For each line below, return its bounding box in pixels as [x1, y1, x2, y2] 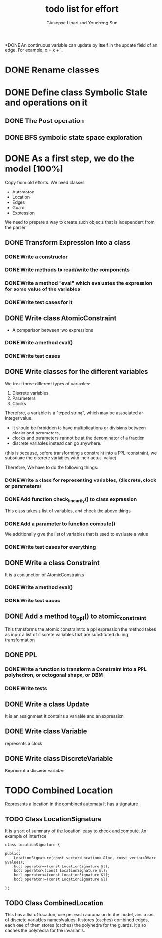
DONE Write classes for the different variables [5, 367, 148, 376]
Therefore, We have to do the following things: [5, 464, 99, 470]
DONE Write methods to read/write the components [5, 266, 130, 273]
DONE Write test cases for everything [5, 544, 96, 551]
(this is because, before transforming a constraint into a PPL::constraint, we [5, 450, 157, 456]
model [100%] [5, 163, 63, 174]
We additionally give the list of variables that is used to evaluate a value [5, 531, 149, 537]
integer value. [5, 415, 33, 421]
